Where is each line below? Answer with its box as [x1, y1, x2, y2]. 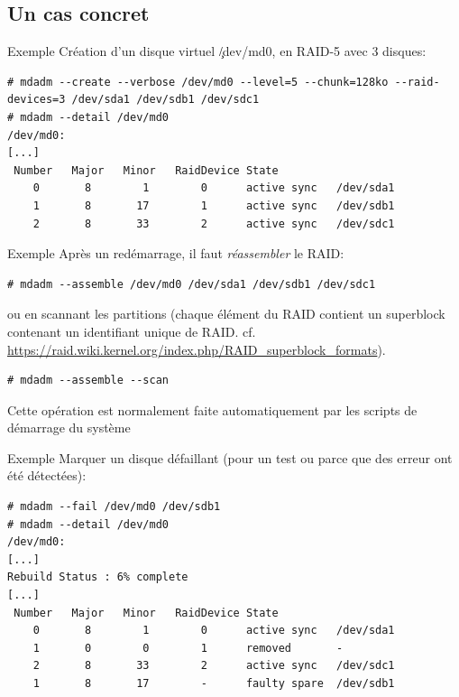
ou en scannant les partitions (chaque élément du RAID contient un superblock [7, 304, 445, 323]
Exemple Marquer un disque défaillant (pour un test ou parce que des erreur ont [7, 448, 453, 467]
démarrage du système [7, 418, 131, 437]
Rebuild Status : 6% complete [7, 571, 188, 584]
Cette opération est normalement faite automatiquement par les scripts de [7, 400, 418, 419]
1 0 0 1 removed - [32, 641, 344, 655]
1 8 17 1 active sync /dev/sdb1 [32, 199, 395, 212]
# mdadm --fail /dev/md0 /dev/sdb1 [7, 500, 221, 514]
